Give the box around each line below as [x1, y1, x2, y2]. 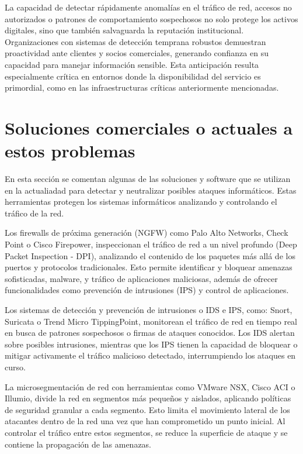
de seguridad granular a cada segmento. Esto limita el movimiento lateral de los [5, 403, 290, 415]
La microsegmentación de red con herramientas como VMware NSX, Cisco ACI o [5, 380, 295, 393]
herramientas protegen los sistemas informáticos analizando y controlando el [5, 195, 277, 208]
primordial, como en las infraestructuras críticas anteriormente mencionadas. [5, 81, 279, 94]
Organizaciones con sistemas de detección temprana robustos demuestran [5, 35, 266, 47]
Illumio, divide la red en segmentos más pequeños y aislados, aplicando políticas [5, 392, 291, 404]
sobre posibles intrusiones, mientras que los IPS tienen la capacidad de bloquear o [5, 338, 298, 350]
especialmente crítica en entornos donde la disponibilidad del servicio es [5, 70, 261, 82]
